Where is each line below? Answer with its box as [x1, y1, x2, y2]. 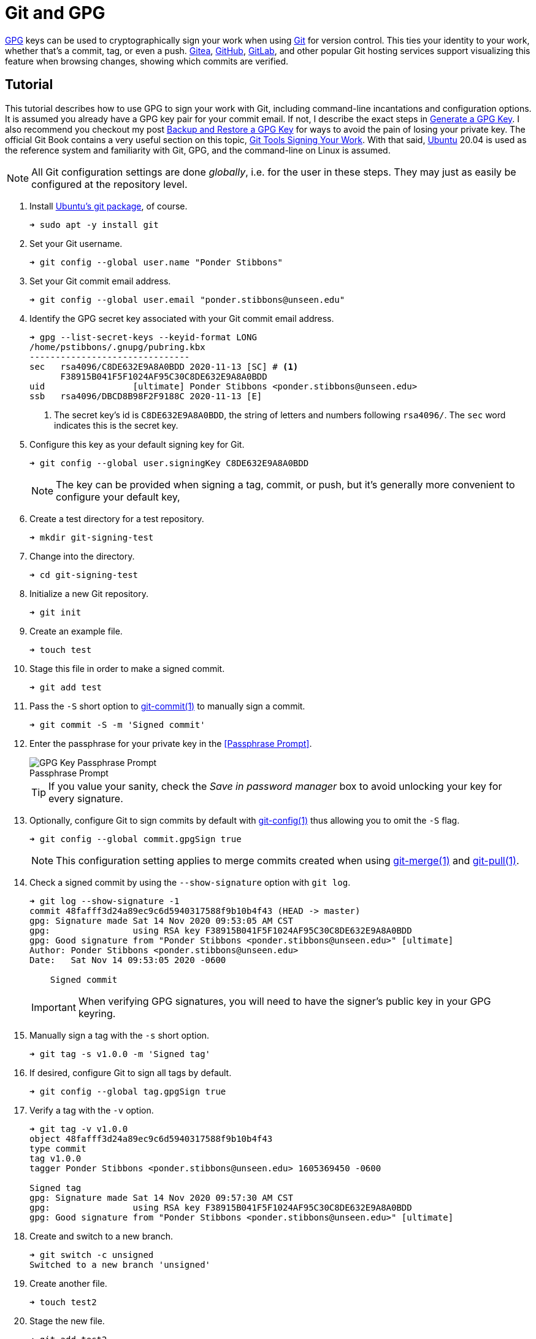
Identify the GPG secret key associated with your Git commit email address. [29, 313, 334, 324]
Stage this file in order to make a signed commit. [29, 663, 225, 674]
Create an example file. [29, 625, 123, 636]
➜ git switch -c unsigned [29, 1249, 154, 1260]
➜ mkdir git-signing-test [29, 532, 154, 542]
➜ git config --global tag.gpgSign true [29, 1086, 226, 1096]
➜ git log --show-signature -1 [29, 896, 180, 906]
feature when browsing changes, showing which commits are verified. [5, 55, 289, 66]
